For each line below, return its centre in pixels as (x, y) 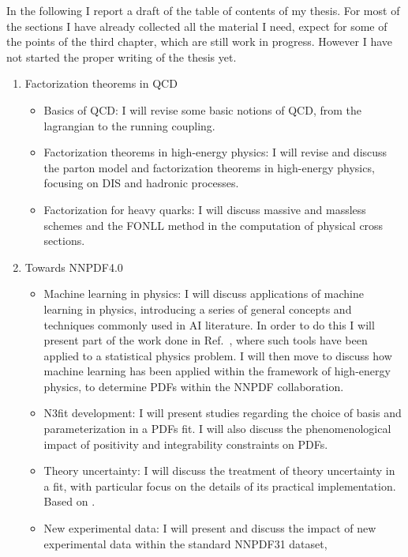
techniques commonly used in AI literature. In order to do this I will (209, 324)
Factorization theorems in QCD (101, 83)
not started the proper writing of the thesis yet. (122, 56)
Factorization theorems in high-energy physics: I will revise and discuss (215, 152)
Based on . (69, 501)
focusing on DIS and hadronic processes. (141, 183)
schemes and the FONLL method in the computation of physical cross (213, 225)
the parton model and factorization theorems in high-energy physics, (209, 167)
